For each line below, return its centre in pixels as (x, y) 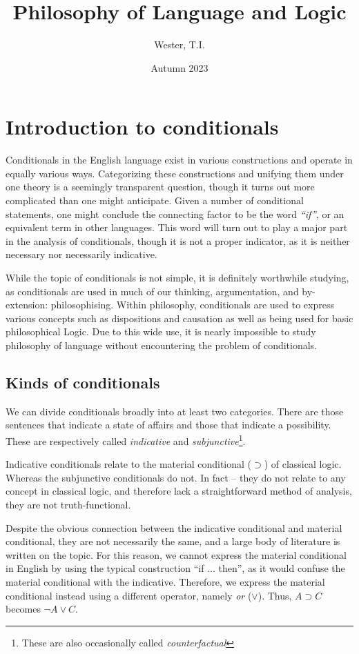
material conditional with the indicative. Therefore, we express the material (165, 581)
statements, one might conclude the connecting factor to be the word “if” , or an (175, 214)
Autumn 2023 (179, 67)
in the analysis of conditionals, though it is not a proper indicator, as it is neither (178, 240)
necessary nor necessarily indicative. (81, 254)
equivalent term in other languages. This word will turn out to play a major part (177, 227)
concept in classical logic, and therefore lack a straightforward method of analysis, (179, 491)
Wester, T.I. (179, 44)
